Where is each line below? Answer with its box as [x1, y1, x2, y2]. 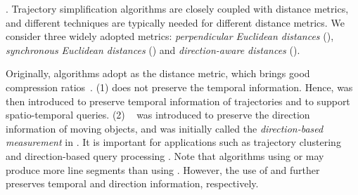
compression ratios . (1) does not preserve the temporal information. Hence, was [6, 79, 353, 94]
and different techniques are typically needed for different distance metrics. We [6, 15, 345, 29]
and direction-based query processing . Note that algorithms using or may [6, 148, 324, 163]
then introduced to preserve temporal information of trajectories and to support [6, 93, 350, 108]
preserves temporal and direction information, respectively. [6, 176, 259, 191]
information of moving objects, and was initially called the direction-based [6, 121, 324, 135]
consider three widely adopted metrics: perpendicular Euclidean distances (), [6, 29, 334, 43]
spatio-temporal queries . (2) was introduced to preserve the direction [6, 107, 310, 122]
